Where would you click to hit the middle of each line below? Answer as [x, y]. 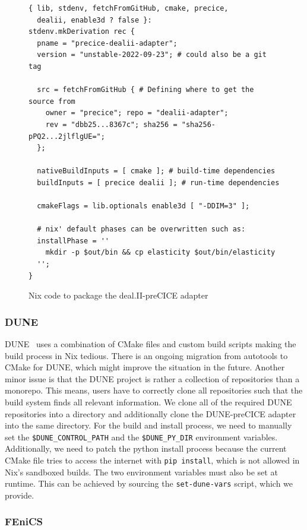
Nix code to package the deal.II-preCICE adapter [118, 295]
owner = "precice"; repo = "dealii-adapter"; [137, 113]
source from [52, 101]
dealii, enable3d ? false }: [94, 20]
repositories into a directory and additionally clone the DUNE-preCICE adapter [151, 413]
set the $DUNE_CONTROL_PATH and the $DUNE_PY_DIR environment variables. [141, 437]
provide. [20, 495]
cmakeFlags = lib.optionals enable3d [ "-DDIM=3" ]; [143, 206]
